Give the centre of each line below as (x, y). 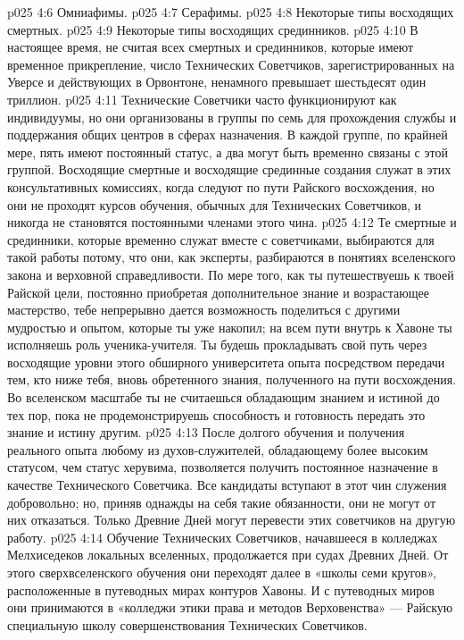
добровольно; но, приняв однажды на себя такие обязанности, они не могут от (222, 502)
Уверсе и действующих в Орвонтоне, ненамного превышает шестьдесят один (217, 82)
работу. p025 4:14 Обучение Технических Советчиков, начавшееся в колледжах (223, 537)
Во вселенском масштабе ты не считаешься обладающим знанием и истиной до (224, 397)
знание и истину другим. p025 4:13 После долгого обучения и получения (206, 432)
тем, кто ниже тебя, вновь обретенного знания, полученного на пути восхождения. (232, 379)
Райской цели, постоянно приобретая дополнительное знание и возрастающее (218, 292)
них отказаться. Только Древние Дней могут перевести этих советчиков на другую (232, 520)
